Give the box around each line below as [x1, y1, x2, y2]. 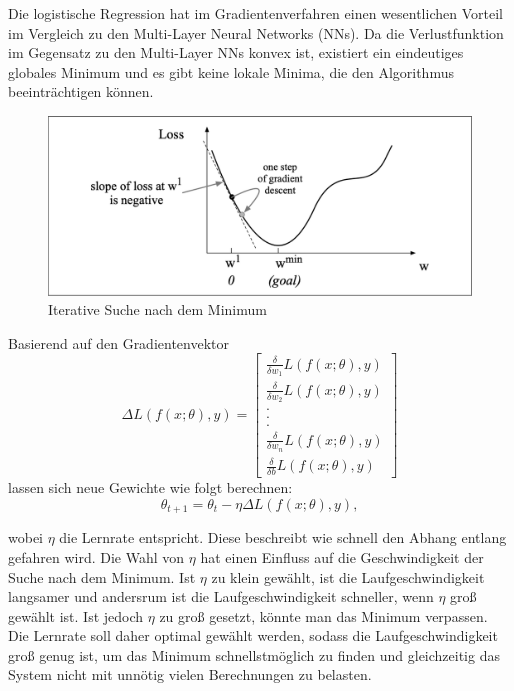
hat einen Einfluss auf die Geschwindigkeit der [200, 546, 484, 567]
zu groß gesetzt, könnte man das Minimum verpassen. [159, 605, 488, 626]
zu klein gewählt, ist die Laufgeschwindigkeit [211, 566, 485, 587]
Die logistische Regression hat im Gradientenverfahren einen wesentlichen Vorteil [8, 3, 503, 23]
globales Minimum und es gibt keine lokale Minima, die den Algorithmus [8, 61, 454, 82]
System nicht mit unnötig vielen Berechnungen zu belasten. [8, 664, 372, 685]
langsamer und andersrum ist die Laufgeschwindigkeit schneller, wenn [8, 586, 434, 607]
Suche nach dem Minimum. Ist [8, 566, 196, 587]
